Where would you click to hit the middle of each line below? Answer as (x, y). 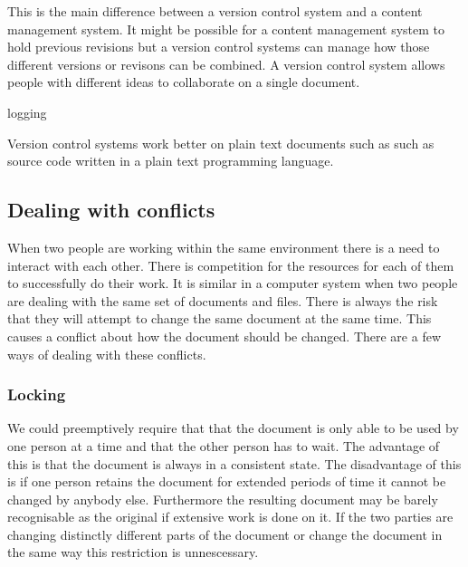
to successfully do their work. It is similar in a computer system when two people (233, 283)
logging (27, 112)
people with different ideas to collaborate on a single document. (184, 82)
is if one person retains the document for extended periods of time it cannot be (227, 481)
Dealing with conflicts (111, 210)
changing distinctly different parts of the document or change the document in (225, 534)
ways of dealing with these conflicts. (107, 354)
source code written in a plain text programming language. (171, 161)
